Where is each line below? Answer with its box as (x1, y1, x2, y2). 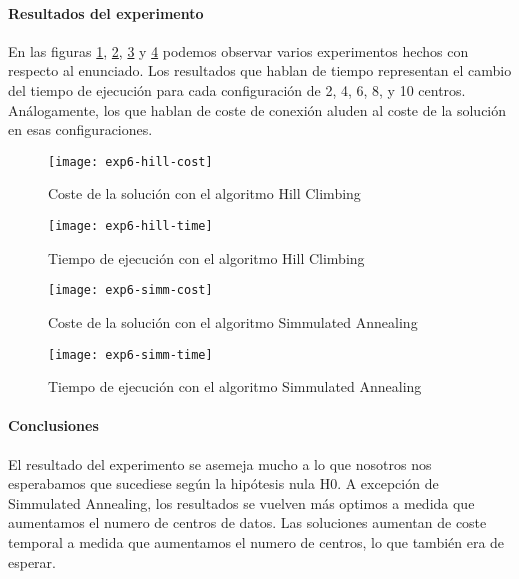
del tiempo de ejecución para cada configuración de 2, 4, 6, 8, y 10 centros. (8, 79, 466, 100)
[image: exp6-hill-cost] (48, 154, 213, 169)
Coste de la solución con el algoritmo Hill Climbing (48, 183, 361, 204)
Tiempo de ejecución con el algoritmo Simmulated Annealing (48, 376, 422, 397)
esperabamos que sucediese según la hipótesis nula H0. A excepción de (8, 473, 439, 494)
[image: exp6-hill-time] (48, 219, 213, 234)
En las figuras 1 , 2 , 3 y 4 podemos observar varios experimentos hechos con (8, 40, 469, 61)
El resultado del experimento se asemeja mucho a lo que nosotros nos (8, 453, 432, 474)
